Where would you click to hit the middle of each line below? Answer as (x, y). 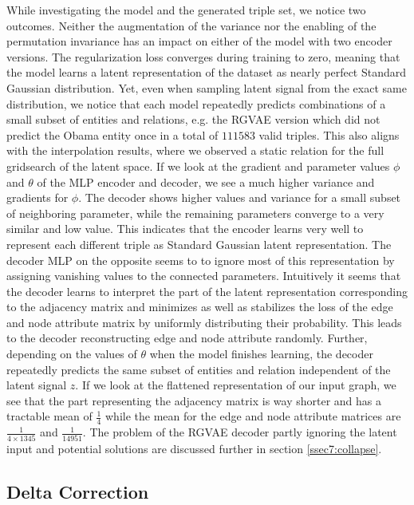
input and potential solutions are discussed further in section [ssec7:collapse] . (194, 448)
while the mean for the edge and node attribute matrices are (253, 416)
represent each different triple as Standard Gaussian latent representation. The (199, 244)
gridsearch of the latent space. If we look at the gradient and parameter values (198, 166)
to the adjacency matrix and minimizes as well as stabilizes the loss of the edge (200, 307)
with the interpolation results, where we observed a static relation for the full (195, 150)
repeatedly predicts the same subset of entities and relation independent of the (199, 369)
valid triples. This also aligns (329, 134)
